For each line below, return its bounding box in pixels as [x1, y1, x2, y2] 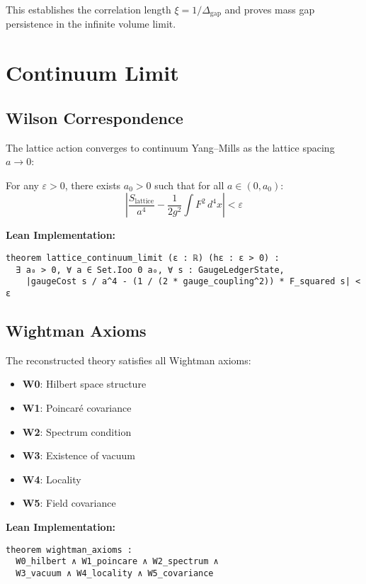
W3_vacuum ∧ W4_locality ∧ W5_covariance [16, 568, 214, 578]
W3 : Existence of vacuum [22, 448, 135, 463]
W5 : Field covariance [22, 495, 116, 510]
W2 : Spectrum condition [22, 424, 132, 439]
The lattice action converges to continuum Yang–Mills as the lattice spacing [6, 140, 335, 155]
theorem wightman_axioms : [6, 544, 132, 555]
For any [6, 177, 39, 192]
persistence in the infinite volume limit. [6, 16, 176, 31]
